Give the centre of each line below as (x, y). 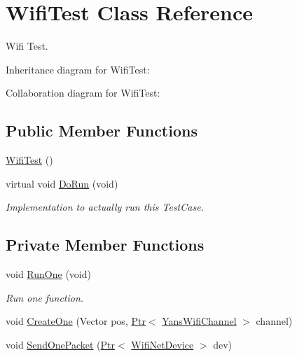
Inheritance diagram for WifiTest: (78, 69)
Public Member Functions (102, 131)
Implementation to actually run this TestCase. (105, 207)
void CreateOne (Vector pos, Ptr (76, 321)
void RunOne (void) (48, 274)
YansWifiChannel (199, 321)
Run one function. (45, 297)
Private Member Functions (105, 245)
